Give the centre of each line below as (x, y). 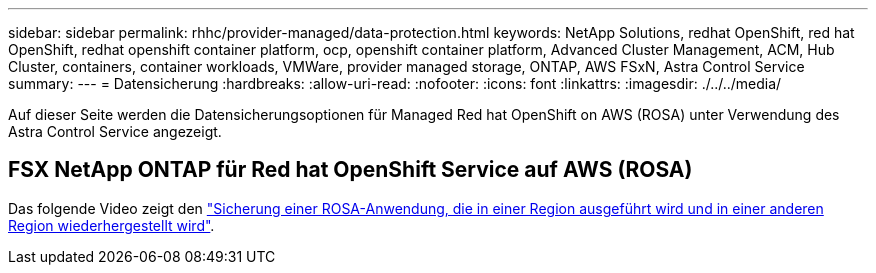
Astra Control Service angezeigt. (115, 131)
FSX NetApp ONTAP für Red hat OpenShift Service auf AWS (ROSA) (350, 170)
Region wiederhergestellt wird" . (111, 225)
